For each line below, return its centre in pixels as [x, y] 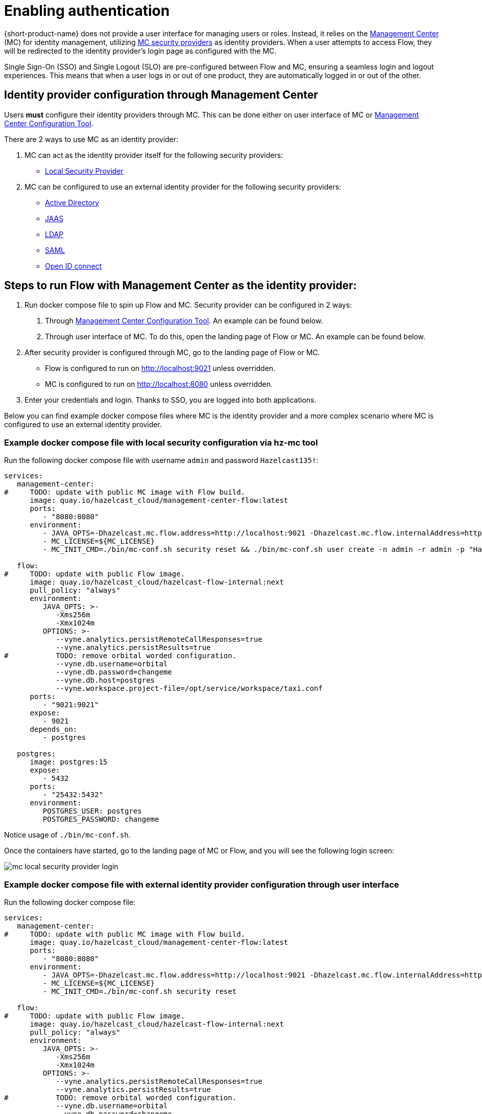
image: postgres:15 [69, 762]
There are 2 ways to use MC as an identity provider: [91, 139]
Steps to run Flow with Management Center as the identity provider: [180, 286]
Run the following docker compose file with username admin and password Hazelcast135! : [161, 460]
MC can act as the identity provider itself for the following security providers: [154, 155]
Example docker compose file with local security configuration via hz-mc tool [161, 442]
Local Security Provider [84, 171]
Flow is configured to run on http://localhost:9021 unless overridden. [160, 368]
